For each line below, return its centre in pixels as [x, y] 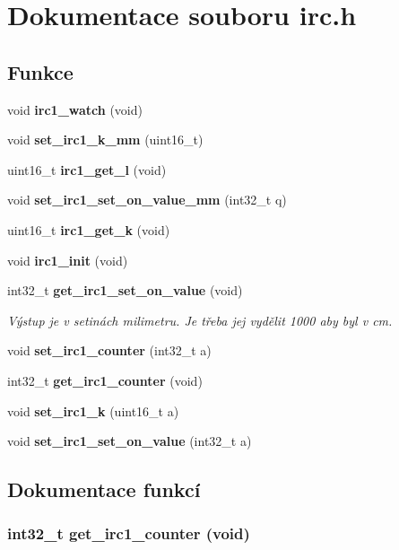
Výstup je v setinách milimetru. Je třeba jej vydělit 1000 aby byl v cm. [200, 320]
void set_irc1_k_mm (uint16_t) [105, 140]
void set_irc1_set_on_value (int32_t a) [130, 441]
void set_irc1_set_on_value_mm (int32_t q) [147, 200]
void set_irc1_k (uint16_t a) [93, 410]
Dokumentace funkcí [104, 489]
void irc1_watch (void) [75, 109]
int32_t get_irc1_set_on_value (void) [125, 290]
